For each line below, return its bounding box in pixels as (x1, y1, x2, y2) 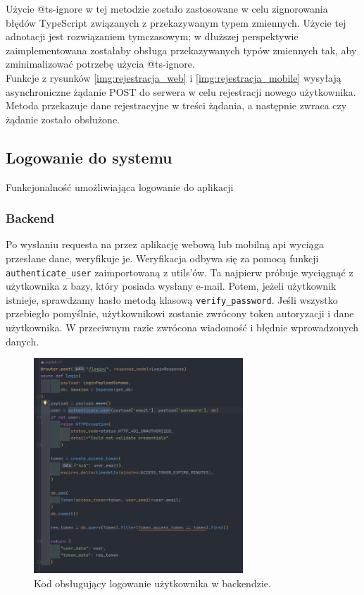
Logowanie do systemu (6, 146, 172, 168)
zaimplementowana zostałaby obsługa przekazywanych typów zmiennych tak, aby (6, 42, 357, 57)
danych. (6, 333, 39, 348)
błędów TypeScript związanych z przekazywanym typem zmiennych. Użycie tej (6, 15, 346, 30)
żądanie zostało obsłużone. (6, 111, 120, 126)
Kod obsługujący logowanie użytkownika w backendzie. (34, 575, 271, 590)
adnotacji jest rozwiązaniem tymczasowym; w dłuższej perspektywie (6, 29, 299, 44)
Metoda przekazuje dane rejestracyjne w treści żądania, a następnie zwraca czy (6, 98, 347, 113)
